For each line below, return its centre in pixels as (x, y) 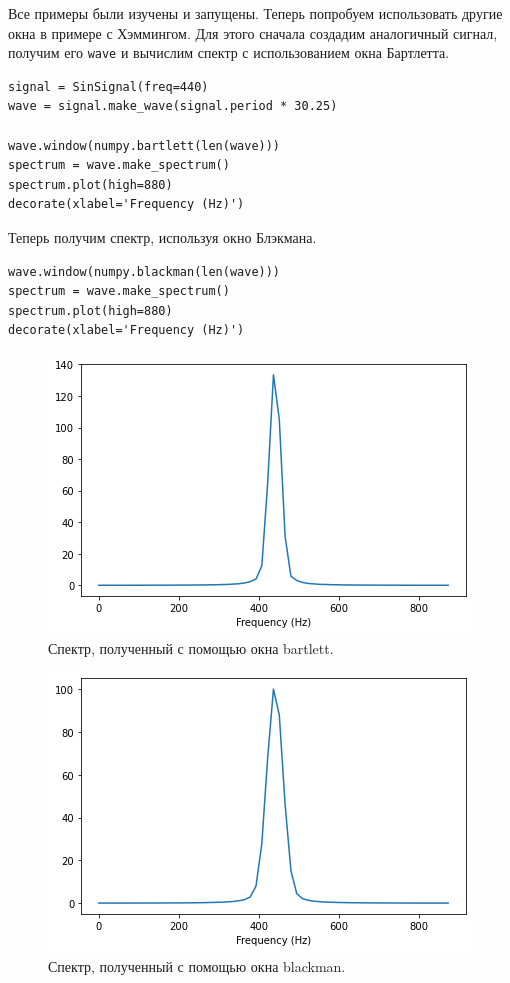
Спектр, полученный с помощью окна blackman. (197, 965)
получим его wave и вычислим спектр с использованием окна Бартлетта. (229, 52)
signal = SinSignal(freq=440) (108, 86)
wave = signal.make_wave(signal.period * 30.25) (173, 106)
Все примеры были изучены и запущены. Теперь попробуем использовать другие (255, 13)
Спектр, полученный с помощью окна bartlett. (191, 647)
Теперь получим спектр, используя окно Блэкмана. (162, 237)
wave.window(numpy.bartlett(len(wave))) (144, 145)
